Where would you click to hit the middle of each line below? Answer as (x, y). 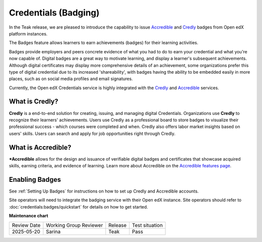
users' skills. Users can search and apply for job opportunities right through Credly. (92, 133)
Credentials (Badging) (54, 13)
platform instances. (28, 33)
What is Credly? (33, 102)
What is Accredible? (40, 147)
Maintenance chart (29, 216)
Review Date (26, 225)
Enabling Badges (35, 179)
